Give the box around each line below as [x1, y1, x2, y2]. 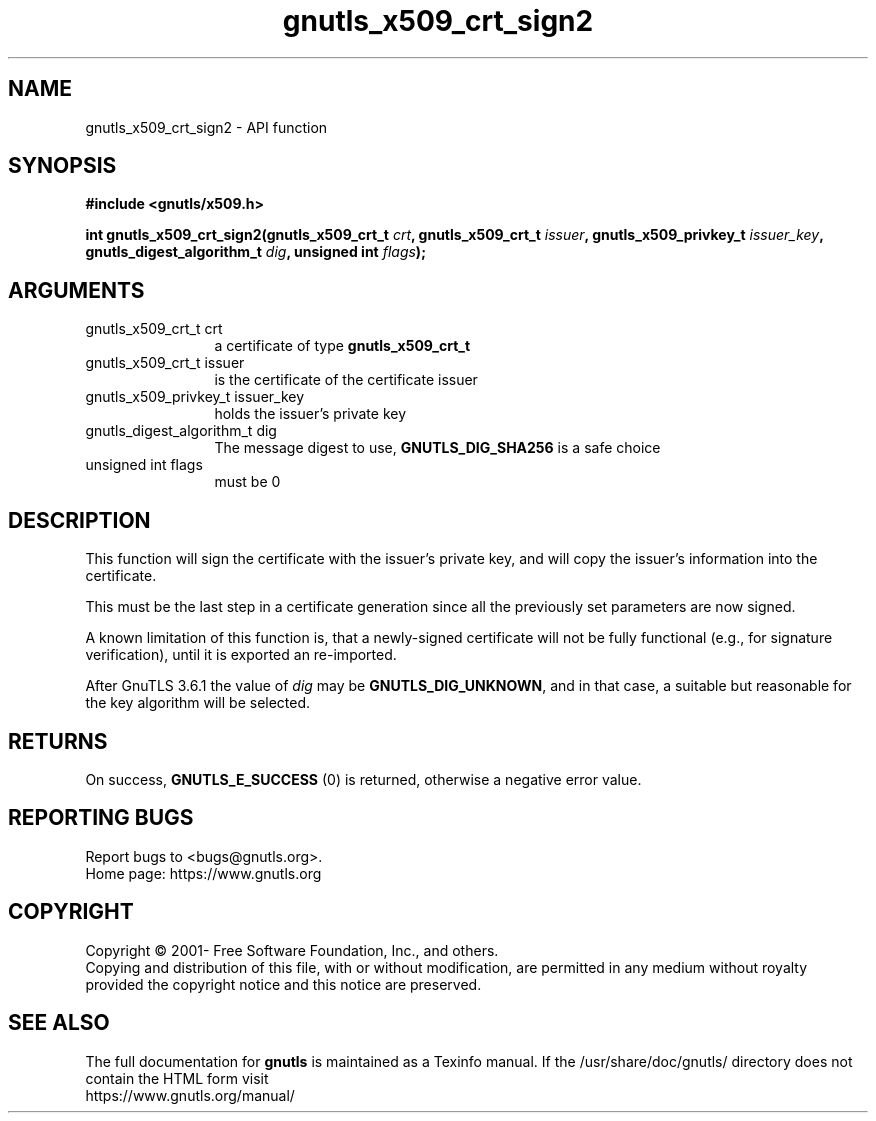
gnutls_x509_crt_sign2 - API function [85, 118, 328, 136]
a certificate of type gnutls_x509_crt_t [214, 337, 471, 355]
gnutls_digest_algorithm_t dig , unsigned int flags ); [85, 243, 426, 261]
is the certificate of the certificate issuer [214, 371, 478, 389]
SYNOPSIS [8, 153, 117, 179]
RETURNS [8, 728, 108, 754]
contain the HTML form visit [85, 1069, 269, 1087]
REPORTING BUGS [8, 805, 194, 831]
